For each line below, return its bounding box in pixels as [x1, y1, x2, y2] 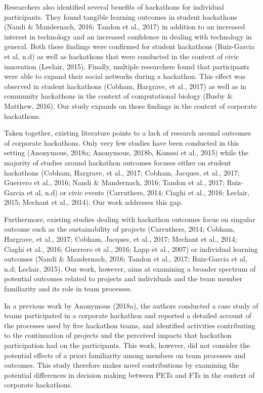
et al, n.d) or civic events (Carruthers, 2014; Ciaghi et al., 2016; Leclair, [27, 187, 250, 197]
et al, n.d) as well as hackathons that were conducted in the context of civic [4, 51, 239, 61]
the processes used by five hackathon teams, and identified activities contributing [4, 320, 255, 330]
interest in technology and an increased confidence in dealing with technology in [4, 31, 252, 41]
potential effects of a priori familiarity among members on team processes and [4, 350, 246, 360]
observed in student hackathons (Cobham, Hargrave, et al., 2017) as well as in [4, 80, 246, 91]
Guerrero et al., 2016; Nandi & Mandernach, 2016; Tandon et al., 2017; [4, 177, 225, 188]
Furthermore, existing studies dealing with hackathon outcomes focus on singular [4, 213, 255, 224]
